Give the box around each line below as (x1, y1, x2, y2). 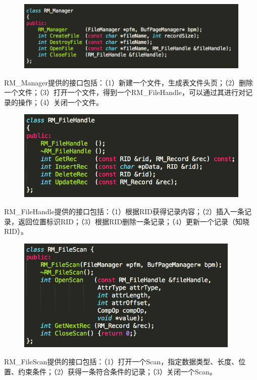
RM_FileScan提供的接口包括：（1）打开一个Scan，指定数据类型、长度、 (4, 356, 239, 366)
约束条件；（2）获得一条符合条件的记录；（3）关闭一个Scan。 (18, 366, 217, 376)
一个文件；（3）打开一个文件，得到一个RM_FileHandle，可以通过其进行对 (4, 87, 245, 98)
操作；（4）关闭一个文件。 (18, 97, 103, 107)
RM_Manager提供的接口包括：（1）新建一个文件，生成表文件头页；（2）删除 (4, 77, 253, 87)
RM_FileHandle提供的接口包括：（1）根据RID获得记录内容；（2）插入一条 (4, 206, 245, 216)
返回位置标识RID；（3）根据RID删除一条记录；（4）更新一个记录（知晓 (18, 216, 250, 226)
